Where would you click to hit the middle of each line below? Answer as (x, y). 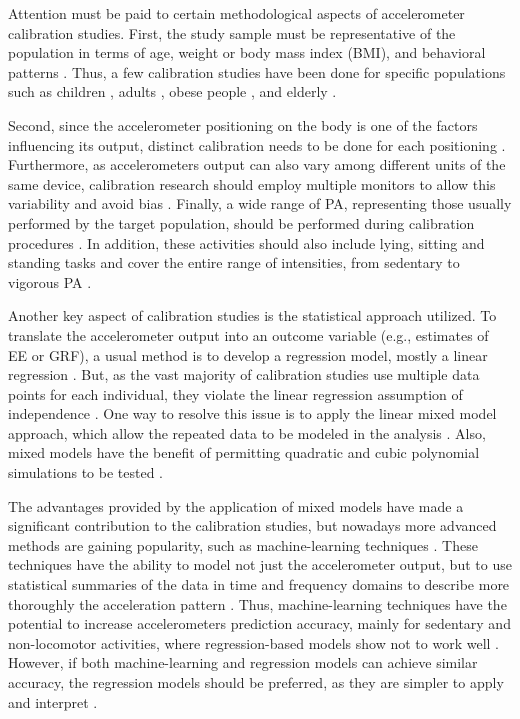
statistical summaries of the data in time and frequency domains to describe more (259, 584)
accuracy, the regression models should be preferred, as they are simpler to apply (256, 682)
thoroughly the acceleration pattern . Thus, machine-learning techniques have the (257, 603)
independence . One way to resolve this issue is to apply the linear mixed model (252, 413)
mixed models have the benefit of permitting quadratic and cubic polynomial (244, 452)
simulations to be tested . (85, 472)
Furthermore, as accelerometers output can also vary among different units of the (257, 164)
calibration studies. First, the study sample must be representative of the (232, 32)
